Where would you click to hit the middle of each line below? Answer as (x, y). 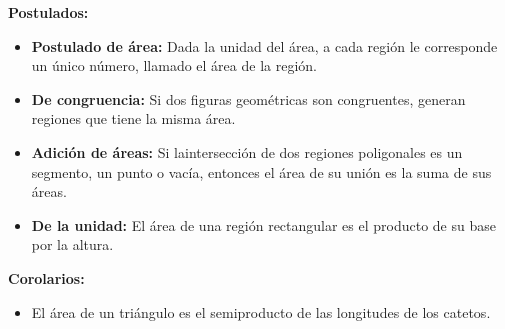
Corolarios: (46, 277)
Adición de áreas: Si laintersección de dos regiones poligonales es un (247, 151)
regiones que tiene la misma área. (133, 118)
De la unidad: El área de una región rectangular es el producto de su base (263, 224)
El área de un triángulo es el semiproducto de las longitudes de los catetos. (261, 311)
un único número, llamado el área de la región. (174, 65)
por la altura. (72, 244)
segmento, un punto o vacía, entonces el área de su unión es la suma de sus (261, 171)
